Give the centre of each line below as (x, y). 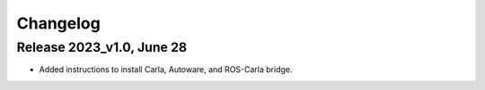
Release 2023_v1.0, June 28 (102, 47)
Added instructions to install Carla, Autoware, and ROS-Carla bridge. (166, 70)
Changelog (58, 23)
